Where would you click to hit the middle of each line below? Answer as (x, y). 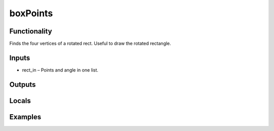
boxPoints (31, 13)
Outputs (23, 85)
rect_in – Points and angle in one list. (60, 70)
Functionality (31, 31)
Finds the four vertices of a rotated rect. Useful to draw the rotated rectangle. (90, 44)
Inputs (20, 58)
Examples (25, 117)
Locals (20, 101)
